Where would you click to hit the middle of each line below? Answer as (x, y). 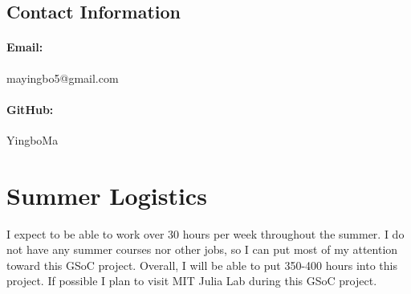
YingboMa (33, 139)
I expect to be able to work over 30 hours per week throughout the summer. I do (205, 233)
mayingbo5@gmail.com (63, 78)
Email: (25, 47)
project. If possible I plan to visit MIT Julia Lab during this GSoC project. (192, 281)
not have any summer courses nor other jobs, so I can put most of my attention (202, 249)
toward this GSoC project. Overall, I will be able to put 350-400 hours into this (202, 265)
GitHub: (30, 109)
